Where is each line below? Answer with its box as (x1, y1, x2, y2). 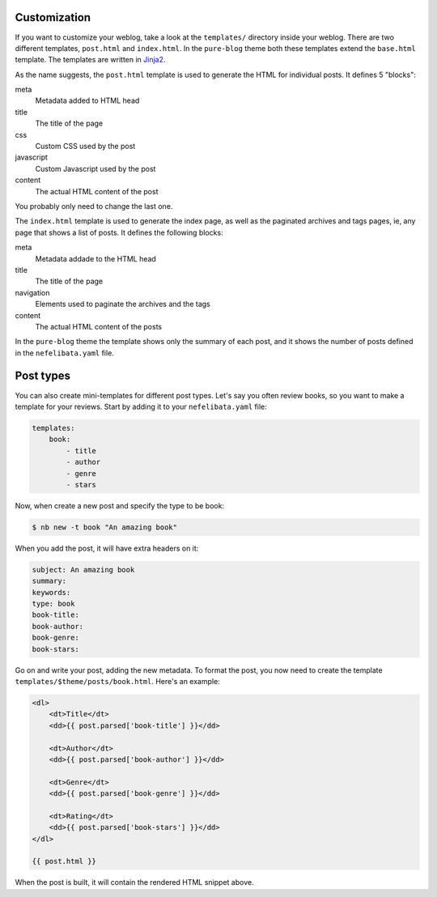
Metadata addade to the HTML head (35, 253, 157, 263)
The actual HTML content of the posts (35, 321, 162, 331)
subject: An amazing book (32, 565, 135, 574)
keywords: (32, 588, 71, 597)
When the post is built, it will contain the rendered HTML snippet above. (15, 878, 254, 887)
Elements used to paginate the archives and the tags (35, 300, 210, 309)
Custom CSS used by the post (35, 142, 136, 151)
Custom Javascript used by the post (35, 164, 156, 173)
